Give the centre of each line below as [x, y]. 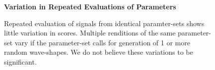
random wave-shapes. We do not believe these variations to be [99, 52]
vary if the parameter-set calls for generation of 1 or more [102, 42]
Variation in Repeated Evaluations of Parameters [90, 6]
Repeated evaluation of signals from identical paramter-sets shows [104, 23]
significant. [20, 61]
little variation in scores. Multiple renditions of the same [90, 33]
